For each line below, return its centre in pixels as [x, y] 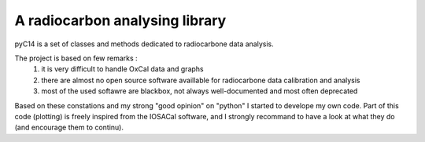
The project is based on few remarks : [76, 58]
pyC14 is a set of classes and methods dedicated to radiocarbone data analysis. [144, 44]
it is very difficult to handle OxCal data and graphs [122, 69]
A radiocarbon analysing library [120, 20]
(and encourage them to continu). [69, 127]
